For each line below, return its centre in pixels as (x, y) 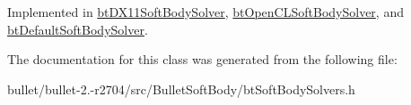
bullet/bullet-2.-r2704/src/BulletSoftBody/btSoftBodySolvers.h (181, 89)
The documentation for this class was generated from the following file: (202, 59)
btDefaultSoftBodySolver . (78, 29)
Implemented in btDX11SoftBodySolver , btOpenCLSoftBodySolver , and (205, 12)
